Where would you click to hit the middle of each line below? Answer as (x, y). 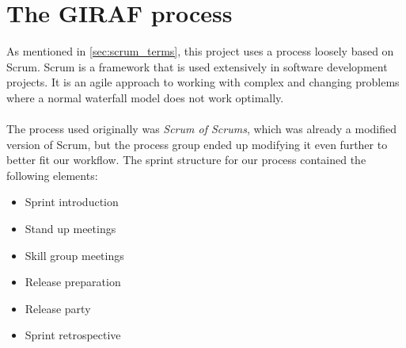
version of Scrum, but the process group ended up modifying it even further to (197, 144)
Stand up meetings (70, 229)
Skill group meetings (74, 255)
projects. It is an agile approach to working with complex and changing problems (203, 82)
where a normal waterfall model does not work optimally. (145, 97)
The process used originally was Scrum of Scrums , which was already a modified (202, 129)
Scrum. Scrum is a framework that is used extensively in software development (197, 66)
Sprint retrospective (73, 335)
